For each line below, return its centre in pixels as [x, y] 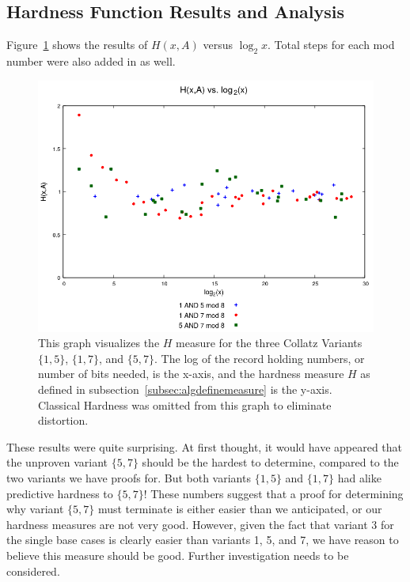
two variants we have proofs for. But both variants [129, 477]
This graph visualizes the [99, 343]
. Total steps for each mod [331, 45]
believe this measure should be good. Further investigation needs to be [178, 555]
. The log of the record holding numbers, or [260, 358]
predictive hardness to [60, 493]
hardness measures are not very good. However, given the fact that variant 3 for [200, 524]
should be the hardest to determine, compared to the [270, 462]
